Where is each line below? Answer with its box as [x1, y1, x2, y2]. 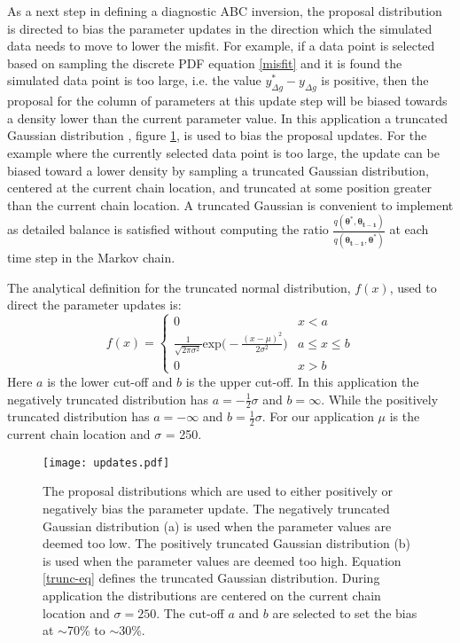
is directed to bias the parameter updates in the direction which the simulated [7, 19, 433, 37]
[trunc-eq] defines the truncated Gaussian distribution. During [43, 569, 380, 587]
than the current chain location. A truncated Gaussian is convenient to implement [7, 195, 454, 214]
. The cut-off [156, 603, 224, 622]
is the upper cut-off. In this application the [185, 372, 419, 390]
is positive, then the [321, 71, 429, 90]
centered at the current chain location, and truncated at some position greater [7, 178, 433, 197]
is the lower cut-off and [47, 372, 173, 390]
